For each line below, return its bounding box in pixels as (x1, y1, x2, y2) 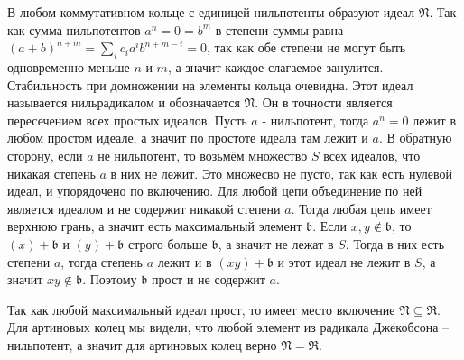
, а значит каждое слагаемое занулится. (167, 57, 384, 76)
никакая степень (7, 163, 96, 182)
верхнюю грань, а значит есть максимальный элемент (7, 217, 302, 235)
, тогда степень (60, 252, 143, 271)
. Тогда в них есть (345, 234, 445, 253)
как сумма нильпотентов (7, 20, 141, 39)
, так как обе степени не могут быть (206, 38, 406, 57)
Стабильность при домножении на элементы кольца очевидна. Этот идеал (7, 75, 413, 94)
